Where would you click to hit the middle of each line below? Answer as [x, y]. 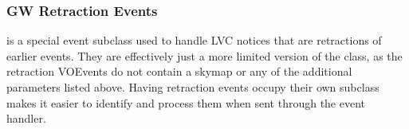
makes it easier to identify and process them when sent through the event [186, 102]
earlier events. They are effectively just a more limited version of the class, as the [204, 55]
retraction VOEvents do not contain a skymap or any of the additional [179, 71]
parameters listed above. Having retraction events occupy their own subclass [193, 87]
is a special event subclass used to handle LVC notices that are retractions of [194, 40]
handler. [26, 118]
